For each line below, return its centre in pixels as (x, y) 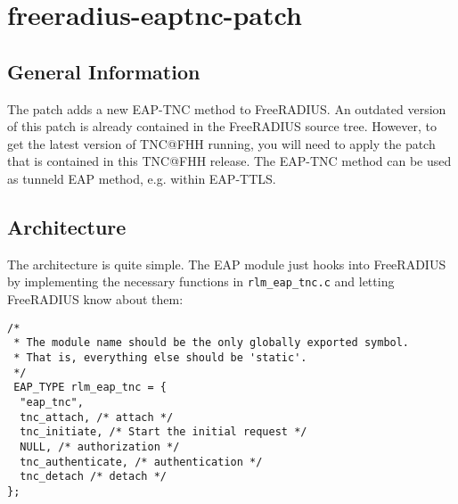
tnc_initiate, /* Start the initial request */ (164, 432)
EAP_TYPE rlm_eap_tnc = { (90, 388)
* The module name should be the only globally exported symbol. (212, 343)
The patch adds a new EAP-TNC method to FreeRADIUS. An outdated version (227, 108)
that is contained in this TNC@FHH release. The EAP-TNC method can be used (229, 161)
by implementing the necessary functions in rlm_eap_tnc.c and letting (201, 281)
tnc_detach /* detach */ (93, 477)
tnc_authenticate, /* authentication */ (141, 462)
